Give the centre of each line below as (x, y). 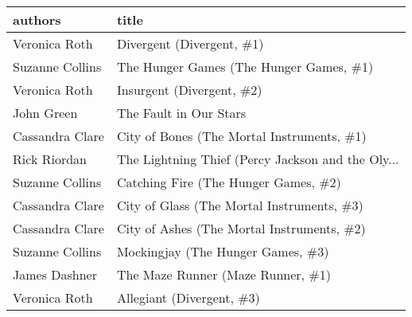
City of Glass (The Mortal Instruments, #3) (240, 205)
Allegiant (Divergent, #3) (188, 297)
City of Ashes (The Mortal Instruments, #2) (241, 228)
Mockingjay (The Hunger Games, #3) (223, 251)
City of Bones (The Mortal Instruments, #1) (241, 136)
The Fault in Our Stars (181, 113)
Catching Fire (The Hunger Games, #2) (229, 182)
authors (37, 20)
